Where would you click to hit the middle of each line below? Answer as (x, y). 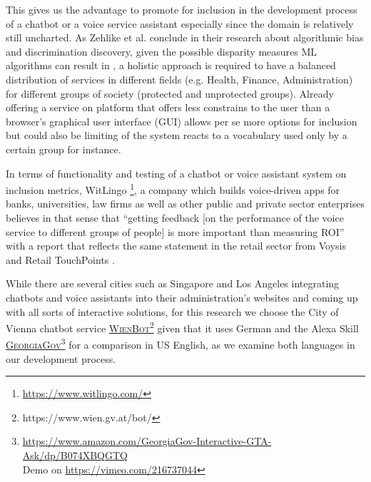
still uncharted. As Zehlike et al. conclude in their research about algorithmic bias (185, 37)
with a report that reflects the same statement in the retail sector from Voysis (176, 246)
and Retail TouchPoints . (60, 259)
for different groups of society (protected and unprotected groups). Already (170, 93)
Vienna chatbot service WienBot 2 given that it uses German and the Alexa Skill (182, 327)
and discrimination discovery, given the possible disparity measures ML (162, 51)
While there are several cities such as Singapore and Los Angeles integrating (173, 283)
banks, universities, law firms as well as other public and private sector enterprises (185, 204)
